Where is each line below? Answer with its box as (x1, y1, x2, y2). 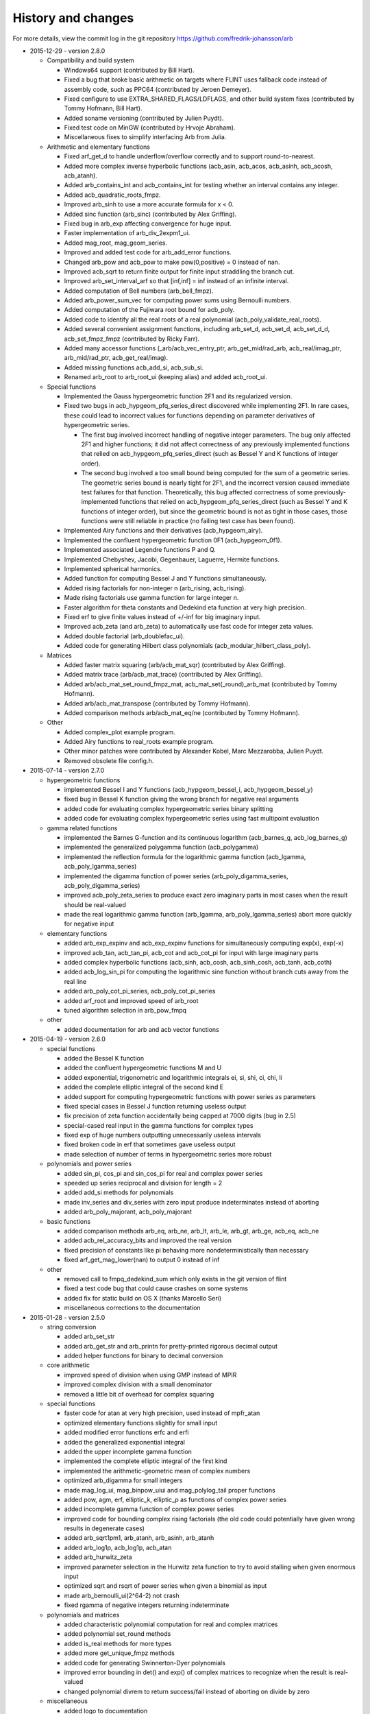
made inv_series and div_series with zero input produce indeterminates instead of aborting (64, 1198, 319, 1206)
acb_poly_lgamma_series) (64, 862, 137, 871)
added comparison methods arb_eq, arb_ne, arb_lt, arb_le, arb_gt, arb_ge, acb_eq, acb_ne (64, 1227, 319, 1235)
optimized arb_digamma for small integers (64, 1476, 183, 1484)
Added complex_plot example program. (64, 727, 176, 736)
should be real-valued (64, 900, 127, 908)
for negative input (64, 919, 114, 928)
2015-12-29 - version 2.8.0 (29, 47, 106, 55)
